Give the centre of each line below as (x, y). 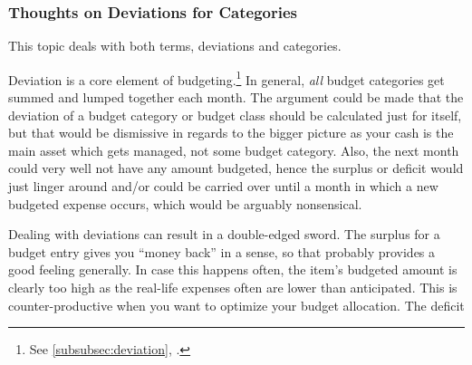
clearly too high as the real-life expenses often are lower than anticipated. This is (233, 287)
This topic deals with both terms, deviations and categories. (175, 46)
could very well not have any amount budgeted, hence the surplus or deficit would (236, 168)
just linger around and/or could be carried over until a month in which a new (223, 186)
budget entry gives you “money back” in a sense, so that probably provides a (222, 251)
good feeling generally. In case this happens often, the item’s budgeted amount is (233, 269)
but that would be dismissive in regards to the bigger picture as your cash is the (231, 133)
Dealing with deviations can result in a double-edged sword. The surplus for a (224, 234)
